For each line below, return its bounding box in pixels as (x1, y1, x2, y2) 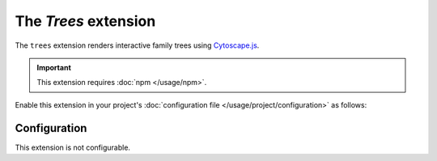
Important (36, 62, 72, 72)
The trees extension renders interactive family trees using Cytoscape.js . (15, 40, 260, 50)
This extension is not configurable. (15, 142, 131, 152)
